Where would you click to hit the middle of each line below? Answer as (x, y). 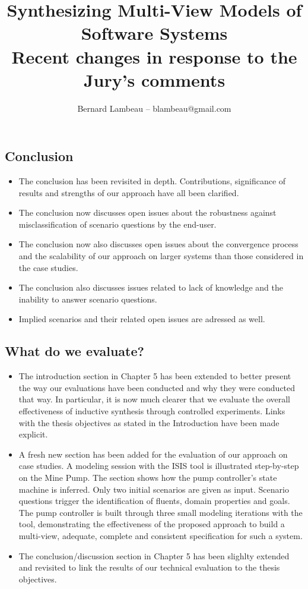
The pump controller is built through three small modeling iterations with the (161, 512)
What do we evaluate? (74, 351)
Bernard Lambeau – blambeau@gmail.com (154, 108)
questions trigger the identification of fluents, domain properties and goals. (154, 501)
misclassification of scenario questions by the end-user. (118, 224)
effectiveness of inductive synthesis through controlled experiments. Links (152, 411)
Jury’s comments (154, 79)
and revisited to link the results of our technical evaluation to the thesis (149, 567)
